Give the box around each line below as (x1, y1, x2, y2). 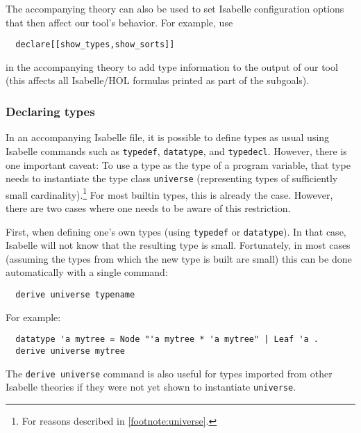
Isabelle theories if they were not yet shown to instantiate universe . (6, 379, 296, 394)
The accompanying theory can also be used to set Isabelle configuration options (6, 1, 344, 15)
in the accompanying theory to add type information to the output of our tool (6, 59, 338, 74)
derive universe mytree (15, 345, 125, 356)
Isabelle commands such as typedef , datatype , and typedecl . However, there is (6, 143, 347, 158)
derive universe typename (15, 290, 135, 300)
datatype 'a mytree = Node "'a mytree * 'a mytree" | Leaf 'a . (15, 334, 319, 345)
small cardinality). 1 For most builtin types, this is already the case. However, (6, 185, 333, 202)
